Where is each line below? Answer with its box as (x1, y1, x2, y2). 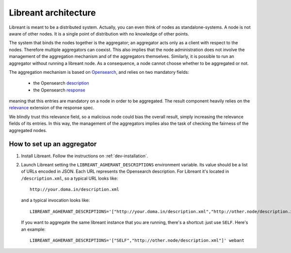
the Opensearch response (33, 87, 85, 93)
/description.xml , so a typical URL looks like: (21, 175, 118, 181)
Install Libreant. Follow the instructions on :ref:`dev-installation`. (21, 153, 148, 159)
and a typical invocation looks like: (21, 197, 90, 203)
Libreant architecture (9, 7, 97, 18)
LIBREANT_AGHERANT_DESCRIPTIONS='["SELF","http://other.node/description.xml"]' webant (30, 238, 245, 243)
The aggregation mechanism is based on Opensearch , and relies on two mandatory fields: (9, 69, 189, 75)
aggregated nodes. (9, 127, 47, 133)
